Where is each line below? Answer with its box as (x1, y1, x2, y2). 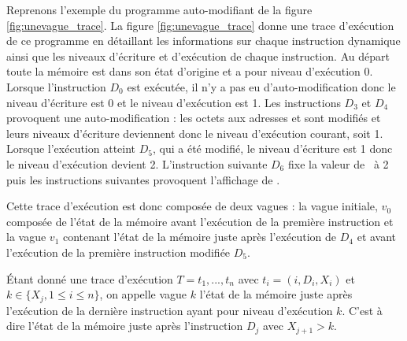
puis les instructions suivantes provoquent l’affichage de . (6, 171, 280, 187)
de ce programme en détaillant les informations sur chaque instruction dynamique (6, 32, 401, 49)
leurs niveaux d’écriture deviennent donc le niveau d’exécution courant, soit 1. (6, 124, 383, 141)
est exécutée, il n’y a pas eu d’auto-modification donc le (127, 78, 396, 95)
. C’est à (342, 302, 383, 318)
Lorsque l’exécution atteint (6, 140, 136, 157)
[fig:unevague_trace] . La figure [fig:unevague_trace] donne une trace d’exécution (6, 17, 394, 33)
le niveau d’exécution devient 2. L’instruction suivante (6, 155, 268, 172)
